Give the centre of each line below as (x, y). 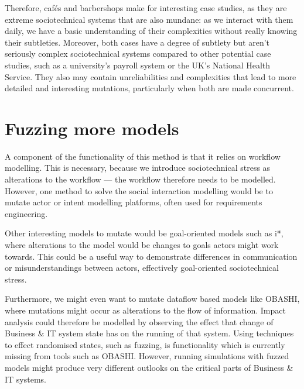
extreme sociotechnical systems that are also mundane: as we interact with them (149, 19)
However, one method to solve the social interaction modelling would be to (139, 190)
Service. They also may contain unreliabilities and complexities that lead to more (151, 76)
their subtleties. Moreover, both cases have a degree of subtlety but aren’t (137, 42)
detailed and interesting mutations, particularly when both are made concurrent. (149, 88)
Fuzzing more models (92, 128)
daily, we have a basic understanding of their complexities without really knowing (151, 31)
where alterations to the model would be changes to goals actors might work (142, 245)
